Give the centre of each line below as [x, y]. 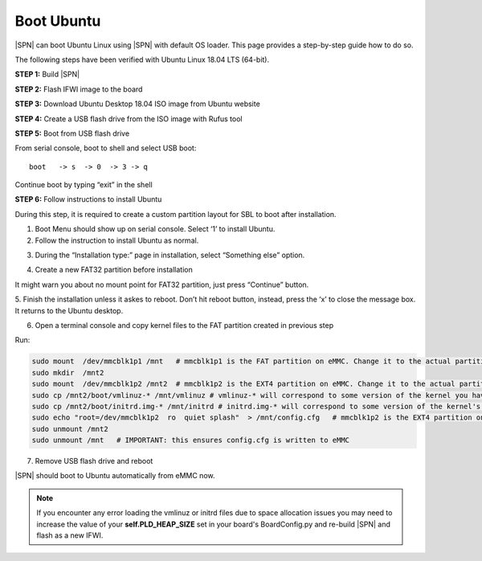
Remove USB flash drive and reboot [94, 461]
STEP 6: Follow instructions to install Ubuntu [88, 199]
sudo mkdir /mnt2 [68, 373]
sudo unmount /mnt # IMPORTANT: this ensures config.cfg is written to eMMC [190, 440]
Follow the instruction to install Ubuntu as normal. [117, 240]
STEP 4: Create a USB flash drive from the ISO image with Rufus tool [129, 119]
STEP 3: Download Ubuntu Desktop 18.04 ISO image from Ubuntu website [137, 104]
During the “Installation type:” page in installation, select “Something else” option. [170, 255]
